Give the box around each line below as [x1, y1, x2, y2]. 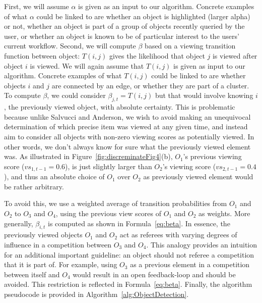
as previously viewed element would [143, 171, 253, 182]
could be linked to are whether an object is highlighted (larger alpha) [36, 11, 250, 21]
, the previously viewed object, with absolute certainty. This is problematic [4, 102, 235, 112]
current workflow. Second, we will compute [4, 40, 136, 51]
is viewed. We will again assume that [30, 60, 144, 71]
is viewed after [212, 50, 257, 61]
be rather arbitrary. [4, 181, 64, 191]
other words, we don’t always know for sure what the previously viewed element [4, 141, 251, 151]
